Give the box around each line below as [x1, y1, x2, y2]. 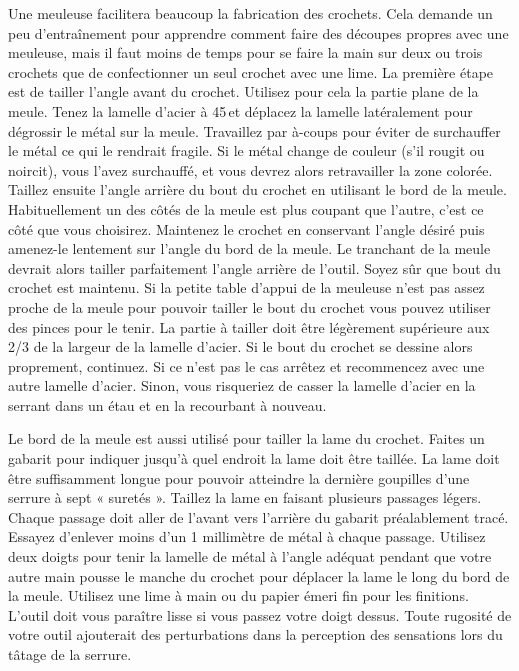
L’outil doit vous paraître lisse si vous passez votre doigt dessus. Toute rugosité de [8, 604, 512, 625]
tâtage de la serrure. [8, 644, 132, 664]
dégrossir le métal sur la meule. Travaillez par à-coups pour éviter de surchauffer [8, 120, 501, 141]
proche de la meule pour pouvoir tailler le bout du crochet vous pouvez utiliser [8, 296, 491, 317]
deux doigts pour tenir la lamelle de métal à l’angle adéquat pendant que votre [8, 546, 492, 567]
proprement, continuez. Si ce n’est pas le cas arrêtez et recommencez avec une [8, 355, 485, 376]
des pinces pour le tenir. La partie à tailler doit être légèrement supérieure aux [8, 316, 490, 337]
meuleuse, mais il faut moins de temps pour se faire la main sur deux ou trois [8, 42, 483, 63]
